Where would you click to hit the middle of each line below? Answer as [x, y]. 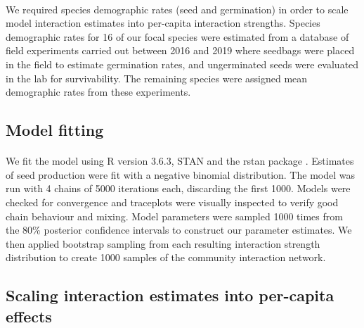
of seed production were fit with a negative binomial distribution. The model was [180, 174]
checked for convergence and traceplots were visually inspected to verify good [172, 202]
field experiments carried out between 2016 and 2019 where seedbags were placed [180, 50]
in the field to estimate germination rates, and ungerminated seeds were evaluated [182, 64]
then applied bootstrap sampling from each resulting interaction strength [163, 243]
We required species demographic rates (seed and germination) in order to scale [177, 9]
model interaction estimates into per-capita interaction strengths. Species [163, 23]
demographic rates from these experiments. [98, 92]
